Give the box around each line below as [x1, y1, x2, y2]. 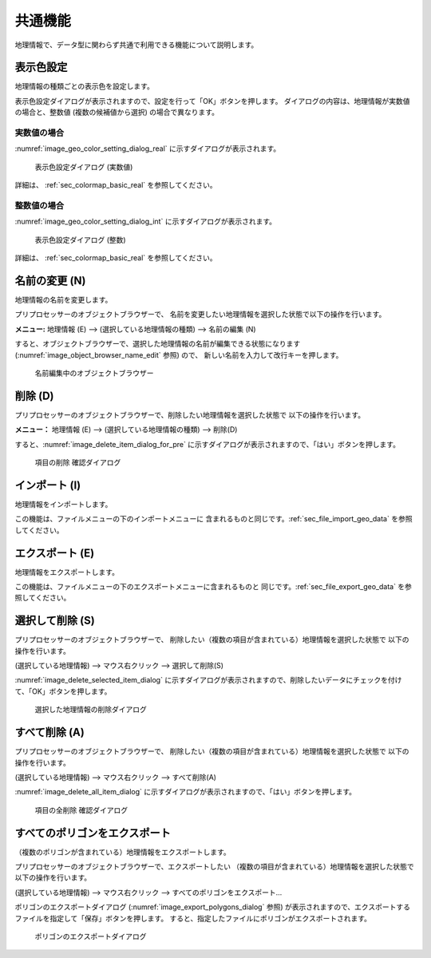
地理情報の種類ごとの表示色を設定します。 [14, 81, 155, 91]
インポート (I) [14, 478, 81, 492]
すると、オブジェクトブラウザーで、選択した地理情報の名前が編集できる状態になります [14, 339, 301, 349]
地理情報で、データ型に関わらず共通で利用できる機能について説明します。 [14, 40, 259, 49]
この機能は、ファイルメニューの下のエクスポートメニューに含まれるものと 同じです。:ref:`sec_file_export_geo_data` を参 [14, 582, 413, 591]
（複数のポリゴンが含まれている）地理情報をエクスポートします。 [14, 847, 231, 857]
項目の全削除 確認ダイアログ [34, 805, 128, 814]
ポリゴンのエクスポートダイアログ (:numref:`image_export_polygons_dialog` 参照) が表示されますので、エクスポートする [14, 902, 411, 912]
